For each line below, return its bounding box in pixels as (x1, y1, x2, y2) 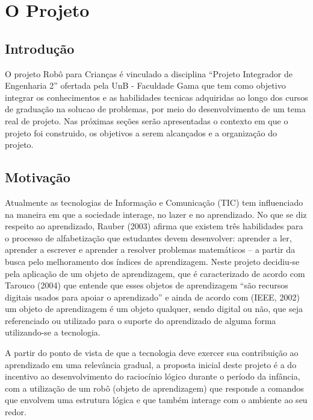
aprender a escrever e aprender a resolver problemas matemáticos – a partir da (5, 243, 296, 256)
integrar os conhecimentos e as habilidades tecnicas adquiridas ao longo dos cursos (5, 91, 308, 103)
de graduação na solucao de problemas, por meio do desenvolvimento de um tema (5, 103, 306, 115)
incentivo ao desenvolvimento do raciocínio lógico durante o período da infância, (5, 370, 300, 383)
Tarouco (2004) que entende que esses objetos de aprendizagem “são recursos (5, 279, 288, 291)
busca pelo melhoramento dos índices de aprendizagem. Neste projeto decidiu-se (5, 255, 300, 267)
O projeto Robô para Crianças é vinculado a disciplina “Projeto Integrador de (5, 67, 293, 80)
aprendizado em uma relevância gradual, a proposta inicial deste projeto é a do (5, 358, 297, 371)
